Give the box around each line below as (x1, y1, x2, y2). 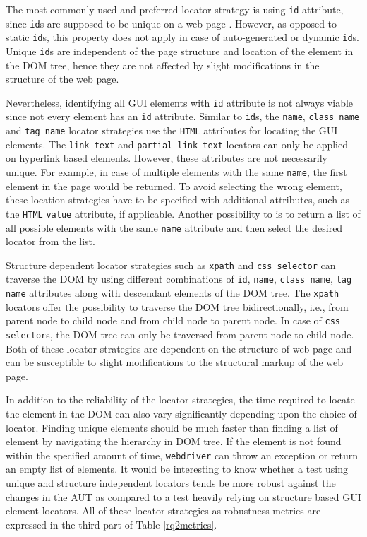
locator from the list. (6, 234, 95, 249)
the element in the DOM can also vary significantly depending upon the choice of (6, 406, 357, 421)
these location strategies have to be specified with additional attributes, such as (6, 192, 350, 207)
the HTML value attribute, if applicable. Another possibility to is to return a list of (6, 206, 361, 220)
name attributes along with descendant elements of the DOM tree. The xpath (6, 285, 339, 300)
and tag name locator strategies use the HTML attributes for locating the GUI (6, 123, 338, 138)
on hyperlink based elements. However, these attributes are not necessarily (6, 151, 328, 165)
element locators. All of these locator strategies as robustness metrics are (6, 503, 321, 518)
